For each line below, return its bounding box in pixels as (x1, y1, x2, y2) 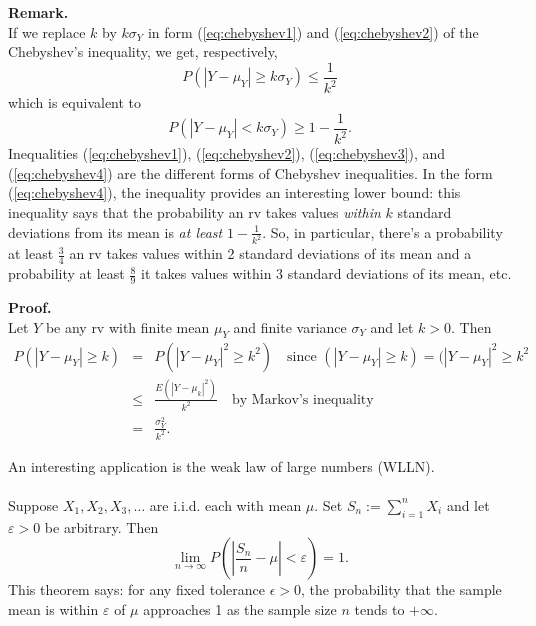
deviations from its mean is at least (8, 221, 223, 242)
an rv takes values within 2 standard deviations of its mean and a (69, 243, 472, 264)
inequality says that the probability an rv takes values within (8, 201, 381, 222)
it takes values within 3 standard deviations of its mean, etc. (141, 263, 512, 284)
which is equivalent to (8, 92, 142, 113)
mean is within (8, 598, 99, 619)
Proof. (8, 297, 52, 318)
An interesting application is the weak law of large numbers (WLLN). (8, 455, 435, 476)
